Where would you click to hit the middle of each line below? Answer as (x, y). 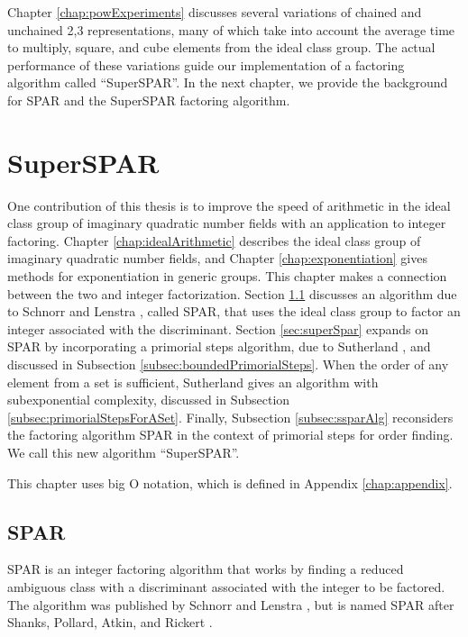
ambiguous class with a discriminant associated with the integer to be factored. (226, 586)
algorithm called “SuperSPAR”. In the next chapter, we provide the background (228, 82)
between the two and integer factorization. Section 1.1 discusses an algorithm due (232, 293)
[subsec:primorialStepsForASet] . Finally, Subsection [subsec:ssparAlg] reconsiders (230, 417)
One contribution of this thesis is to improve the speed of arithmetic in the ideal (229, 205)
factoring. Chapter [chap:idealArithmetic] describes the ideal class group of (214, 240)
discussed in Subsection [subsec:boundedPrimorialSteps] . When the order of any (228, 364)
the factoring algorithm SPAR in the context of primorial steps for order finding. (230, 435)
